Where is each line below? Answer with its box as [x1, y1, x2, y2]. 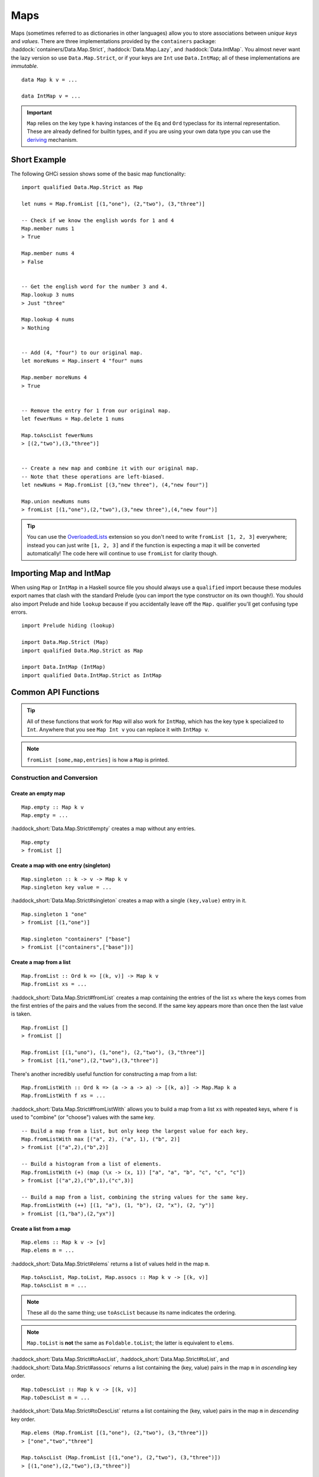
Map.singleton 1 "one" [21, 910, 87, 918]
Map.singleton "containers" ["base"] [21, 935, 131, 942]
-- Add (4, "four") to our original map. [21, 349, 143, 356]
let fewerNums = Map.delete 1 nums [21, 415, 125, 422]
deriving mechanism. [27, 136, 78, 143]
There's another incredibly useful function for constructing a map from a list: [11, 1070, 197, 1078]
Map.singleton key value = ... [21, 884, 112, 891]
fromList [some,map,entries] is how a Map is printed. [27, 756, 170, 763]
